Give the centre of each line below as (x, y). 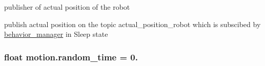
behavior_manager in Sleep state (56, 34)
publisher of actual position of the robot (67, 7)
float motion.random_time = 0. (71, 57)
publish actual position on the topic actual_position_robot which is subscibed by (132, 24)
